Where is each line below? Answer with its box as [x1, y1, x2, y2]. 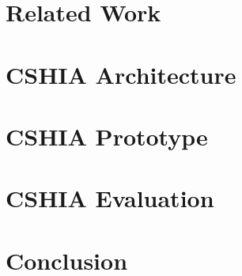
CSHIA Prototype [6, 119, 208, 152]
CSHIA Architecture [6, 58, 236, 90]
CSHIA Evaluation [6, 182, 214, 214]
